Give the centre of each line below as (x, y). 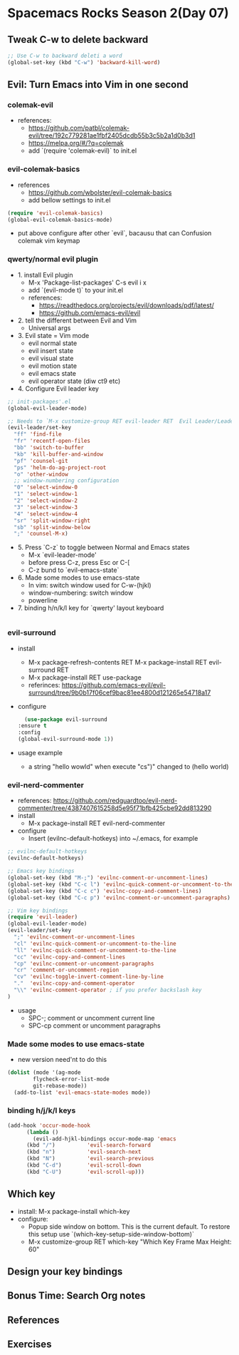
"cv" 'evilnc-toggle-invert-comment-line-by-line (89, 977)
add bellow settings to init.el (69, 200)
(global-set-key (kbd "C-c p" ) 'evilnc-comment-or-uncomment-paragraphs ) (119, 898)
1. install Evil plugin (45, 275)
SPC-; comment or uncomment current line (91, 1018)
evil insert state (51, 350)
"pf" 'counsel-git (41, 461)
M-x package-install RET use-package (85, 677)
